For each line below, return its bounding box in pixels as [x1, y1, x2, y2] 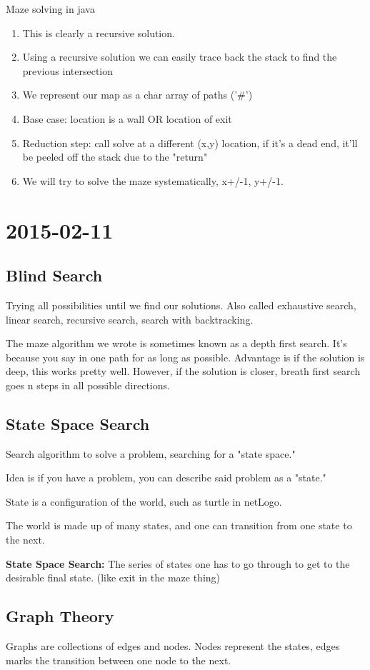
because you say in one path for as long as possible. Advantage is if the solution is [6, 349, 365, 364]
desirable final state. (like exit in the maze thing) [6, 570, 221, 585]
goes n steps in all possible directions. [6, 377, 170, 392]
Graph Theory [6, 605, 114, 627]
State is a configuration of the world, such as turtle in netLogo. [6, 494, 282, 509]
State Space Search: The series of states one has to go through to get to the [6, 556, 350, 571]
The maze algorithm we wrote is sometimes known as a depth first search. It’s [6, 336, 347, 351]
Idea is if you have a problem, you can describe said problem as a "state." [6, 470, 326, 485]
